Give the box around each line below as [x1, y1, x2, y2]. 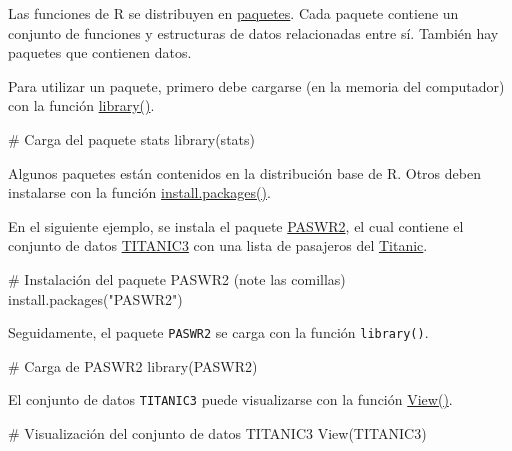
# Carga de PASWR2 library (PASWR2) [8, 355, 258, 376]
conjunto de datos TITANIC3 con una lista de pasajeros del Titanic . [8, 235, 428, 256]
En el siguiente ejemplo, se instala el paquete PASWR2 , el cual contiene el [8, 215, 464, 236]
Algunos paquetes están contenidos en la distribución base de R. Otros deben [8, 162, 481, 183]
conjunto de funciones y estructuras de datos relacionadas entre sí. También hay [8, 22, 499, 43]
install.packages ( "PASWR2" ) [8, 288, 183, 309]
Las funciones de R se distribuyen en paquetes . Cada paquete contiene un [8, 3, 459, 23]
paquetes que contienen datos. [8, 42, 192, 63]
